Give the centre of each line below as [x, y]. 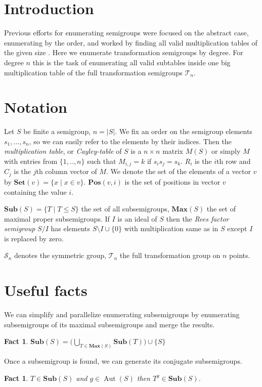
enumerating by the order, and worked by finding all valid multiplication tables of [131, 42]
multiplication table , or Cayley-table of [63, 151]
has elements [71, 228]
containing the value [35, 191]
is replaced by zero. [34, 238]
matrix [173, 151]
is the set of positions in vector [172, 181]
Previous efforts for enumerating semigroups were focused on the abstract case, [126, 33]
